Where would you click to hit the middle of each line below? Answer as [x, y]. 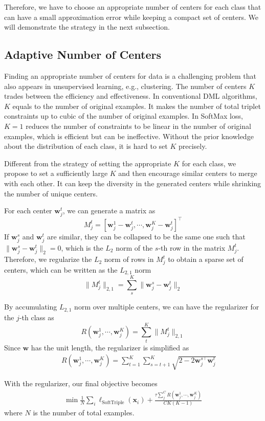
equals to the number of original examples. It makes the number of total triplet [137, 106]
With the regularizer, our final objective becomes [81, 383]
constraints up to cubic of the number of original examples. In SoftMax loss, [124, 116]
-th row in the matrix [192, 247]
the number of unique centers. [51, 193]
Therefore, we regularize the [48, 259]
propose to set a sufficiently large [56, 173]
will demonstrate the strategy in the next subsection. [87, 27]
